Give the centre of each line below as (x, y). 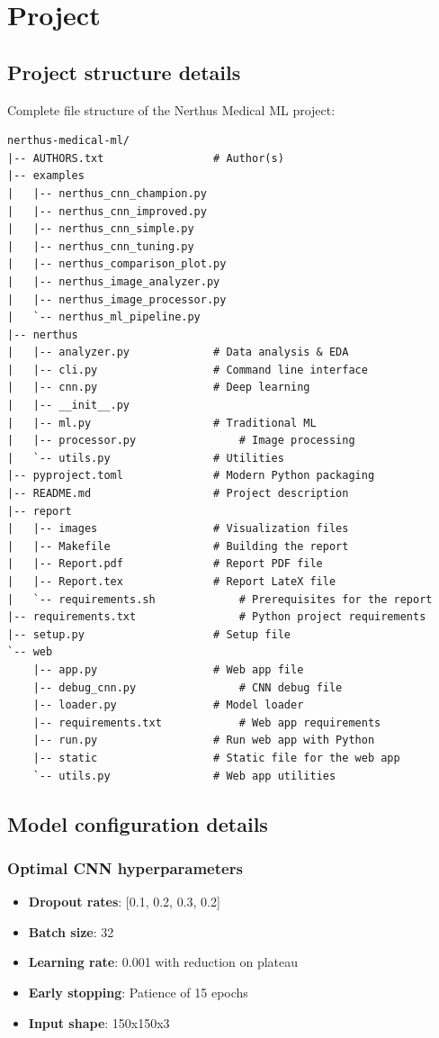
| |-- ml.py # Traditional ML (162, 423)
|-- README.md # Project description (178, 494)
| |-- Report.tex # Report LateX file (172, 582)
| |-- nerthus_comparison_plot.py (117, 264)
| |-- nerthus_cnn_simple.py (101, 229)
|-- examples (46, 176)
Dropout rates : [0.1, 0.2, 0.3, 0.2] (124, 902)
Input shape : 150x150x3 (99, 1022)
